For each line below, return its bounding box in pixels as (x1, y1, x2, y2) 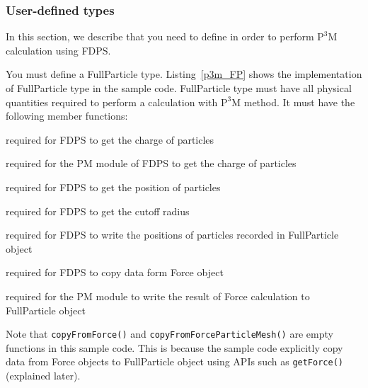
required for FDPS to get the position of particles (6, 179, 221, 194)
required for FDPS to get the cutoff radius (6, 203, 190, 218)
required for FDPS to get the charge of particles (6, 132, 214, 147)
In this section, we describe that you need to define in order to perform (6, 29, 314, 44)
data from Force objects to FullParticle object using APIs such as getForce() (6, 354, 343, 369)
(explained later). (6, 368, 81, 383)
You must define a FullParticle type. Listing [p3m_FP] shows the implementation (6, 67, 362, 81)
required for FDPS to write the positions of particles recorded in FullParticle (6, 227, 339, 242)
